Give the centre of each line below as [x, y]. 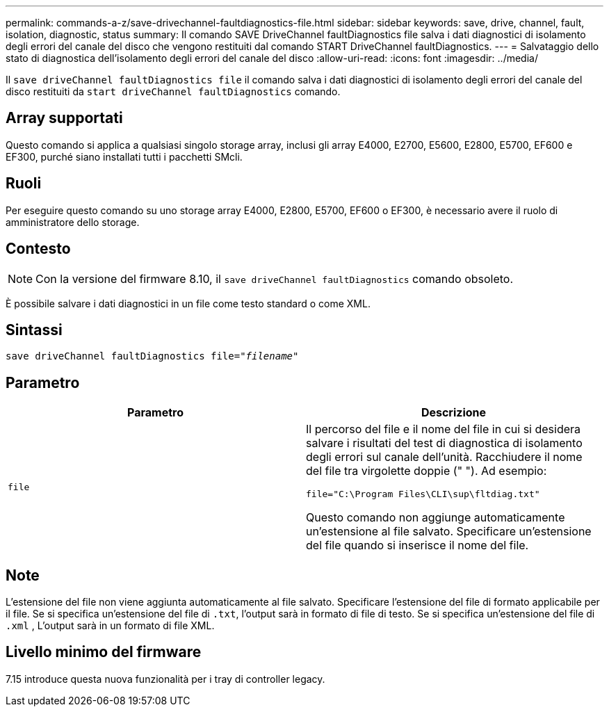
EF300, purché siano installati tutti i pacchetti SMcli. [124, 156]
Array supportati [64, 118]
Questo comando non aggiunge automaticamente [436, 518]
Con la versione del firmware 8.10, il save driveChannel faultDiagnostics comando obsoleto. [275, 278]
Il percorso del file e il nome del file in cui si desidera [444, 429]
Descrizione [454, 413]
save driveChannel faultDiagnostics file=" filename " [152, 356]
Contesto [38, 249]
